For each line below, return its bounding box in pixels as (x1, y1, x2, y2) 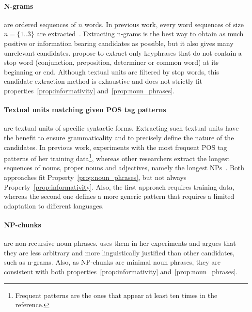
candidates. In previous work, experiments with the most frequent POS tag (4, 142, 227, 152)
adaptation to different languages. (4, 200, 104, 210)
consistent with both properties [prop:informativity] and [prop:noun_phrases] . (4, 266, 238, 276)
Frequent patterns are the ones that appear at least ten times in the (15, 290, 218, 300)
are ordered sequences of (4, 19, 76, 29)
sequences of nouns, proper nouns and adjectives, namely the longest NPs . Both (4, 163, 245, 173)
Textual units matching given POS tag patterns (4, 104, 166, 115)
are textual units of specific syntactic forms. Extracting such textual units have (4, 123, 239, 133)
